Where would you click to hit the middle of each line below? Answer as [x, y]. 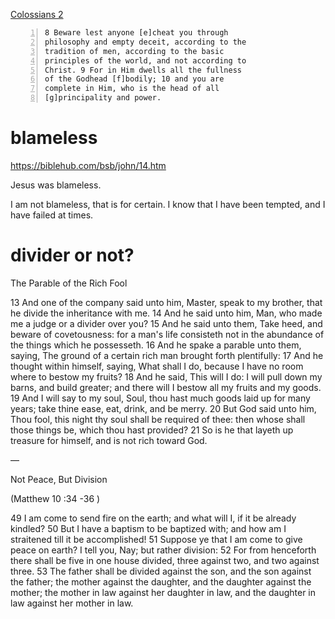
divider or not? [72, 255]
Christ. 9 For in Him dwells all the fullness [143, 70]
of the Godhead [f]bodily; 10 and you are [134, 79]
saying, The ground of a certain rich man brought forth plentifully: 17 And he [167, 355]
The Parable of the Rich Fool [69, 283]
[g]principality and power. [103, 98]
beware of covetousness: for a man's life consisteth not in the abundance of [167, 334]
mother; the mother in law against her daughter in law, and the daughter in [163, 592]
